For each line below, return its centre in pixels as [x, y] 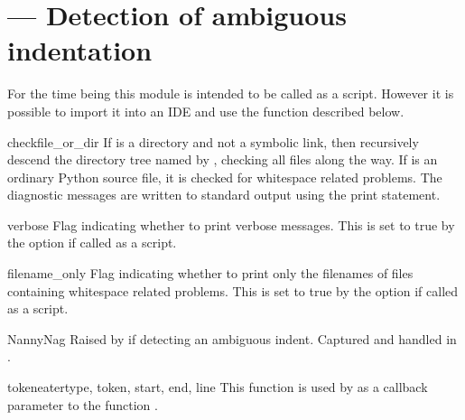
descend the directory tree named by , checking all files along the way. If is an [223, 159]
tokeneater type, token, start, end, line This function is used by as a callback [218, 387]
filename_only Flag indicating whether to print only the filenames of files [210, 273]
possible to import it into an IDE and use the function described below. [206, 111]
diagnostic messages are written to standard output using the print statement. [224, 195]
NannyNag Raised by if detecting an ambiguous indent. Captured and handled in [232, 338]
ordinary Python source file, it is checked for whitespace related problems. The [225, 177]
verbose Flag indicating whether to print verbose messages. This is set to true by [231, 224]
